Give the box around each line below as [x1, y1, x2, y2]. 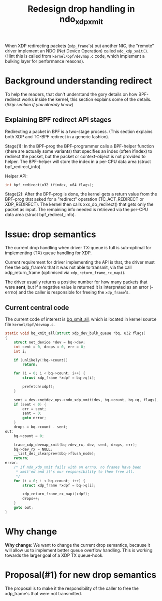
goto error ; [22, 416, 47, 421]
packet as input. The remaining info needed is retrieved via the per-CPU [5, 207, 148, 212]
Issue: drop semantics [5, 229, 96, 240]
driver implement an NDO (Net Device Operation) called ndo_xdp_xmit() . [5, 48, 149, 54]
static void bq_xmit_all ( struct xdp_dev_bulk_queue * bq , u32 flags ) [5, 331, 146, 336]
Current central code [5, 303, 69, 311]
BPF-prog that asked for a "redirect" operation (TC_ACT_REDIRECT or [5, 196, 144, 202]
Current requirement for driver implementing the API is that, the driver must [5, 260, 155, 265]
